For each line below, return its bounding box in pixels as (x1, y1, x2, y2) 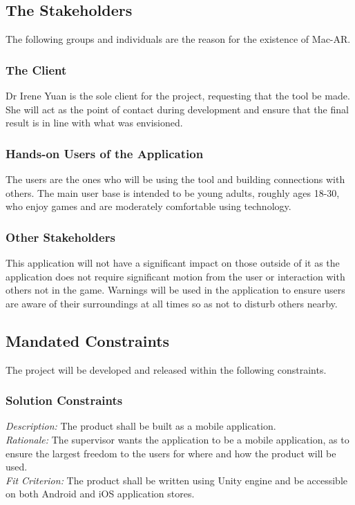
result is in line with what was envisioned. (6, 115, 183, 130)
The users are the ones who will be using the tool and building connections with (6, 172, 345, 187)
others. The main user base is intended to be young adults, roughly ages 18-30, (6, 185, 340, 200)
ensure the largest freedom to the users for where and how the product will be (6, 446, 336, 460)
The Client (6, 61, 67, 78)
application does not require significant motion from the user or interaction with (6, 269, 345, 283)
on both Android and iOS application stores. (6, 486, 195, 501)
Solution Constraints (6, 392, 123, 409)
